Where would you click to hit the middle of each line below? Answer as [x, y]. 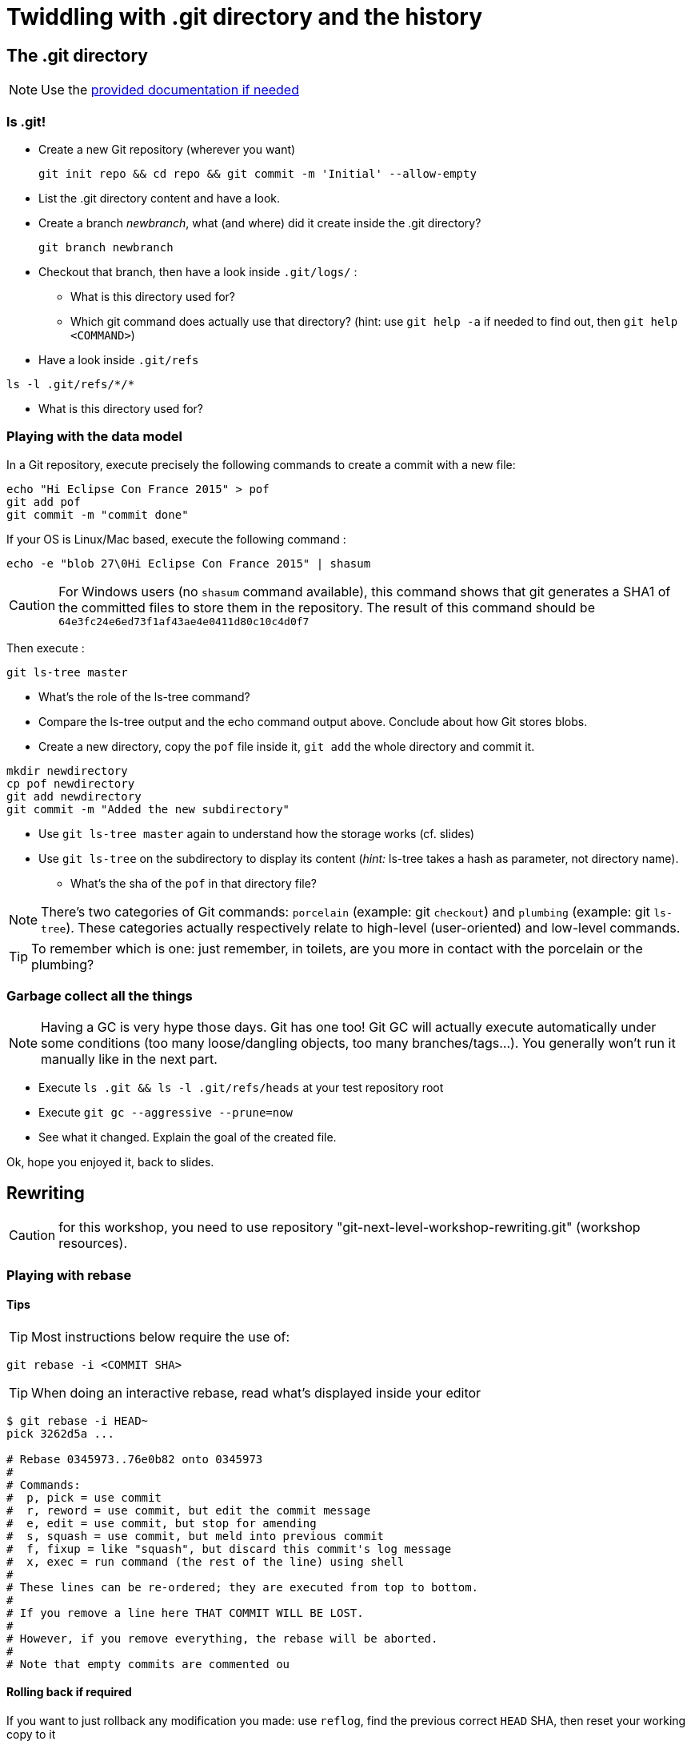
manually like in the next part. [129, 1059]
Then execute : [46, 648]
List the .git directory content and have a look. [160, 198]
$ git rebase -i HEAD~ [78, 1420]
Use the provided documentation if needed [170, 90]
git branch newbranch [106, 247]
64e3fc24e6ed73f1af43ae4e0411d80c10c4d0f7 [184, 621]
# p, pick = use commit [84, 1497]
